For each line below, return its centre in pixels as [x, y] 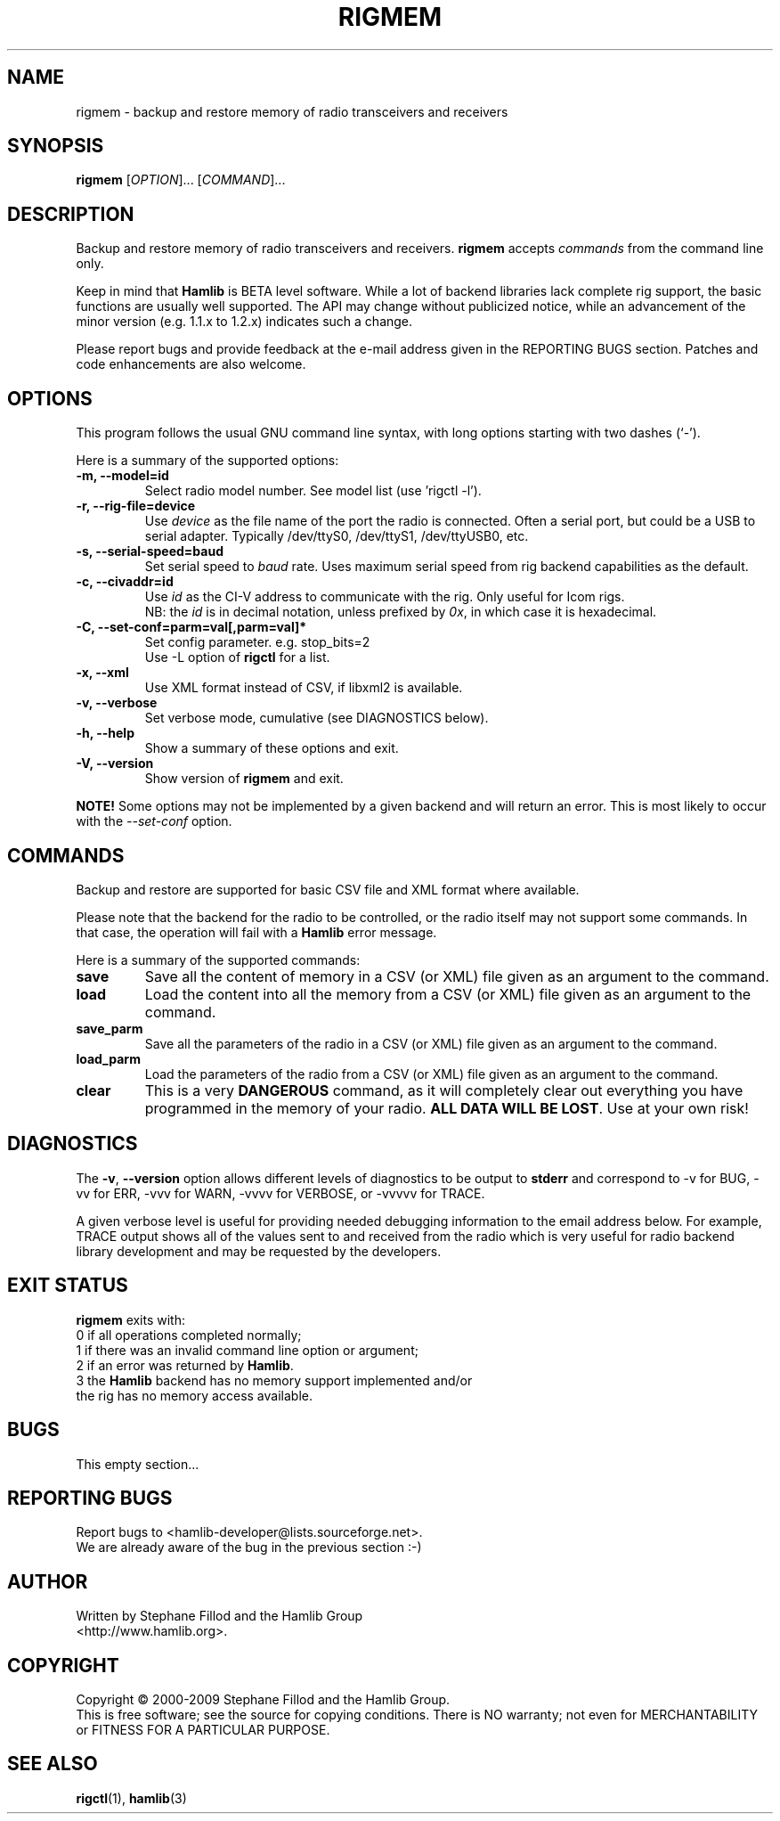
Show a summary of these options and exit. [272, 748]
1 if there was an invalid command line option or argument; [247, 1350]
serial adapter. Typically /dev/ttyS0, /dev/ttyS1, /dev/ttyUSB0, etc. [337, 536]
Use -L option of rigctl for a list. [237, 657]
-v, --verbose [117, 703]
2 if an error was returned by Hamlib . [185, 1365]
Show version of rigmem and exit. [244, 779]
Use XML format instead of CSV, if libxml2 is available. [304, 688]
